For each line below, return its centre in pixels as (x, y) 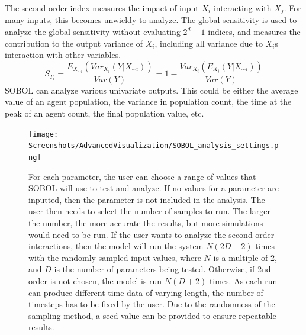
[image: (44, 134)
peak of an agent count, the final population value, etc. (104, 113)
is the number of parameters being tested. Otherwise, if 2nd (162, 269)
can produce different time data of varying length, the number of (146, 292)
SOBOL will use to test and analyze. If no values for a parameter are (154, 188)
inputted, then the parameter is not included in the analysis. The (147, 199)
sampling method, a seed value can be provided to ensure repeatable (152, 315)
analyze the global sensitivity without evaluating (93, 32)
